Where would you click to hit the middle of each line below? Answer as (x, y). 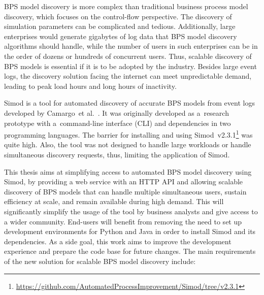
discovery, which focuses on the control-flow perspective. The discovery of (118, 16)
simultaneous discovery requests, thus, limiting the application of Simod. (117, 154)
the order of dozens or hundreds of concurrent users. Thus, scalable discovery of (128, 56)
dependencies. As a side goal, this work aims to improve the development (118, 241)
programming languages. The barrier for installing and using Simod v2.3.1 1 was (128, 134)
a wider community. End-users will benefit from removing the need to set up (123, 221)
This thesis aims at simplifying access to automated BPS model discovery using (128, 171)
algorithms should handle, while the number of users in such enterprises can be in (131, 46)
